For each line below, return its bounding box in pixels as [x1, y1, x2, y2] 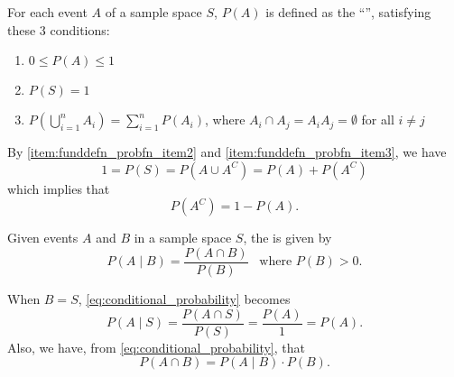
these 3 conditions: [7, 20, 110, 39]
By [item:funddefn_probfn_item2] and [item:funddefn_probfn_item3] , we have [7, 143, 447, 161]
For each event [7, 3, 88, 21]
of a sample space [105, 3, 202, 21]
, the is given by [243, 228, 332, 247]
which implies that [7, 179, 110, 198]
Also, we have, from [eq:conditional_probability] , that [7, 337, 305, 356]
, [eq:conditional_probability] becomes [78, 290, 291, 308]
